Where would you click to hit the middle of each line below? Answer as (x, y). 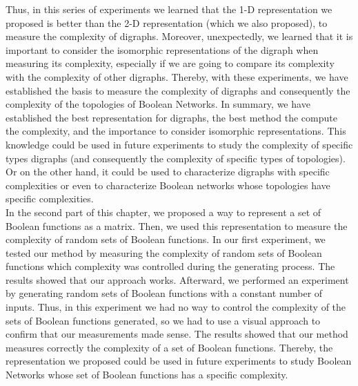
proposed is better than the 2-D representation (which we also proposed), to (167, 22)
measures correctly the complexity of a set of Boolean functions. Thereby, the (169, 347)
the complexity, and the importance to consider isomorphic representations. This (176, 131)
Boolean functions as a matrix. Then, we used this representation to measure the (177, 225)
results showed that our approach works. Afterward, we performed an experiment (177, 279)
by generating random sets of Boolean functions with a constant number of (164, 293)
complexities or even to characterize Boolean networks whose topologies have (168, 185)
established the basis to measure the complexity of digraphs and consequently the (178, 90)
